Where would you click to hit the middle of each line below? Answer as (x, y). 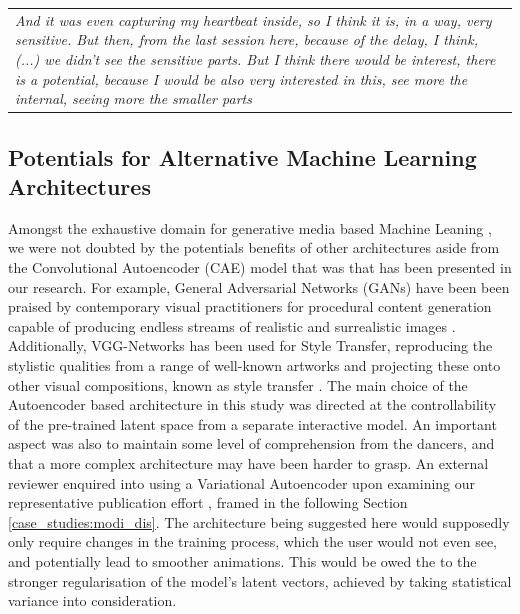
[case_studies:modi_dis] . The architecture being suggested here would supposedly (259, 521)
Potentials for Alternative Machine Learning (242, 156)
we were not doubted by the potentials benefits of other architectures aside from (254, 247)
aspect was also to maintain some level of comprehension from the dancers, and (251, 443)
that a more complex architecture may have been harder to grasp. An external (248, 462)
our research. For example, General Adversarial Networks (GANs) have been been (259, 286)
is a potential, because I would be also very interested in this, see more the (241, 78)
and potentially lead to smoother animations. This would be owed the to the (242, 560)
